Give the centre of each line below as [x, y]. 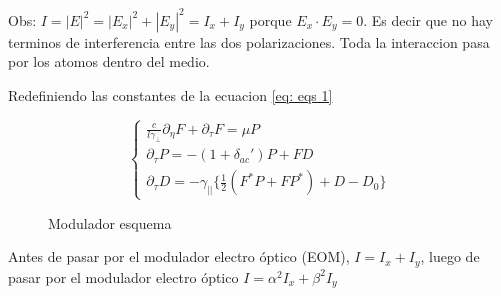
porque [270, 19]
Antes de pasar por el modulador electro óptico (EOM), [179, 256]
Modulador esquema [110, 222]
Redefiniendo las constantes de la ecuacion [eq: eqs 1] [170, 94]
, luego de [450, 256]
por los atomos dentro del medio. [109, 61]
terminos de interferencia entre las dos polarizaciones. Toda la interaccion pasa [249, 41]
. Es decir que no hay [428, 19]
